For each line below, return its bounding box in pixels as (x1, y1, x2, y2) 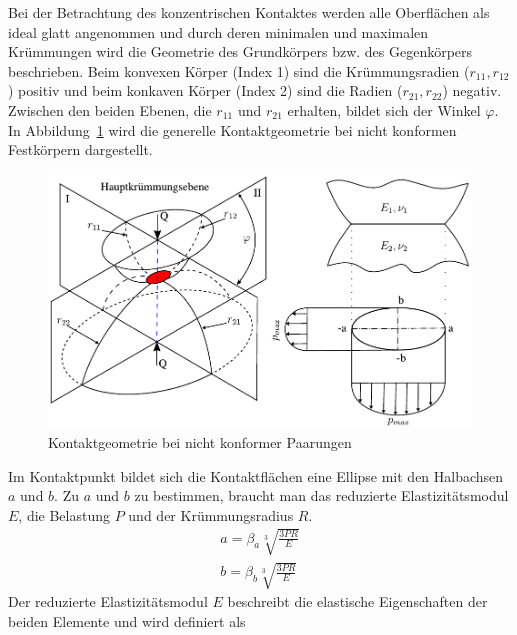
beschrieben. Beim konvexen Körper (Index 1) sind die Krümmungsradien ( (8, 60, 470, 81)
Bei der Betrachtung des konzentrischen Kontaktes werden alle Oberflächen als (8, 2, 490, 22)
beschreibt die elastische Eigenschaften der (227, 591, 488, 612)
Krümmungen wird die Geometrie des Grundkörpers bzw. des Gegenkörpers (8, 41, 473, 62)
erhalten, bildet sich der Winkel (287, 99, 481, 120)
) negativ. (442, 80, 502, 101)
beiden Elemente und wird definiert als (8, 611, 246, 632)
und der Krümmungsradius (128, 504, 294, 525)
